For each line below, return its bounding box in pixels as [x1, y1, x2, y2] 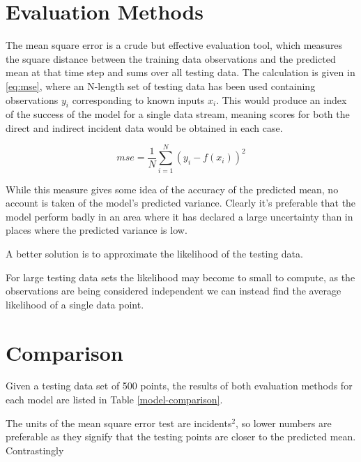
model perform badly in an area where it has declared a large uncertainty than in [6, 209, 353, 223]
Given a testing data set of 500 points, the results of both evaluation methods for [6, 378, 353, 393]
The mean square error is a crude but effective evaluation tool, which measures [6, 38, 343, 52]
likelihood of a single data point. [6, 297, 144, 311]
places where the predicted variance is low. [6, 223, 187, 237]
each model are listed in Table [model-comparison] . [6, 392, 223, 407]
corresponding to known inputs [72, 92, 205, 107]
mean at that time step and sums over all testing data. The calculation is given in [6, 65, 355, 80]
